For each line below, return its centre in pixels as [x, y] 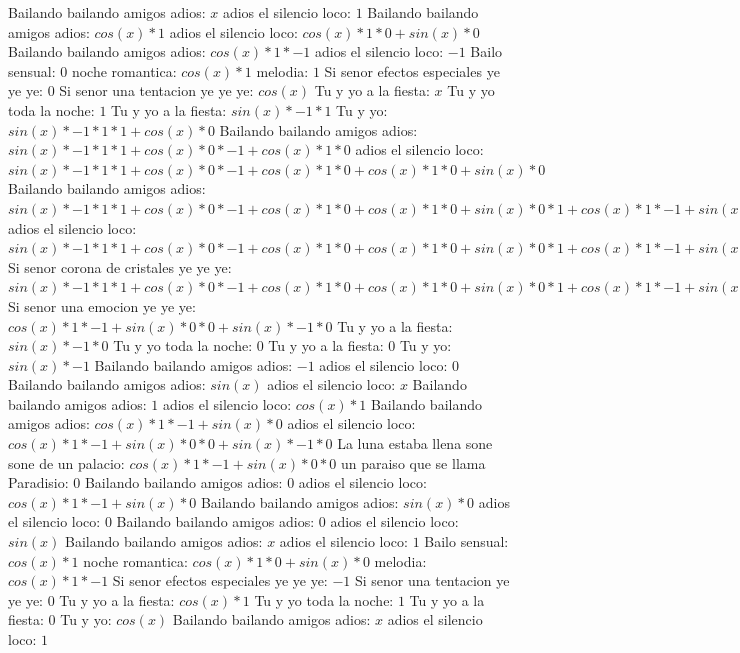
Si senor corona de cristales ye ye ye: [120, 266]
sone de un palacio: [66, 462]
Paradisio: [38, 482]
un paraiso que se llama [413, 462]
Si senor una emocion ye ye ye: [102, 305]
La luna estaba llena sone [415, 443]
